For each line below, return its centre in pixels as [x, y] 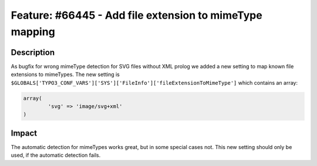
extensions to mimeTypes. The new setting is [65, 75]
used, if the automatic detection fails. [56, 155]
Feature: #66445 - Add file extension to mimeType [136, 15]
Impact [24, 133]
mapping [33, 32]
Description [33, 52]
